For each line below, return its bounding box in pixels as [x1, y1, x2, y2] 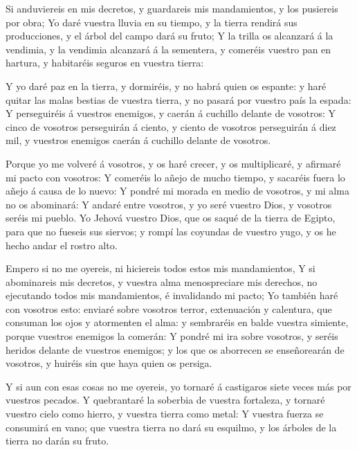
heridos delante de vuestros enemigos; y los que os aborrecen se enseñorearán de [6, 342, 345, 357]
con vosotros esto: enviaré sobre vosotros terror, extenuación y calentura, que [6, 301, 332, 316]
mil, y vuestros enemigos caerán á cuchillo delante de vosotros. [6, 133, 271, 147]
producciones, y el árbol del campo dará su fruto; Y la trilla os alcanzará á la [6, 28, 333, 43]
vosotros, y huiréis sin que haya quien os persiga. [6, 356, 212, 370]
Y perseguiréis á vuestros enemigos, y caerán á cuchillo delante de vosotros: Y [6, 106, 336, 120]
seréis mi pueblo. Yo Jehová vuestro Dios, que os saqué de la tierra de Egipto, [6, 210, 336, 225]
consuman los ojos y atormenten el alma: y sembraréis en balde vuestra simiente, [6, 315, 349, 330]
